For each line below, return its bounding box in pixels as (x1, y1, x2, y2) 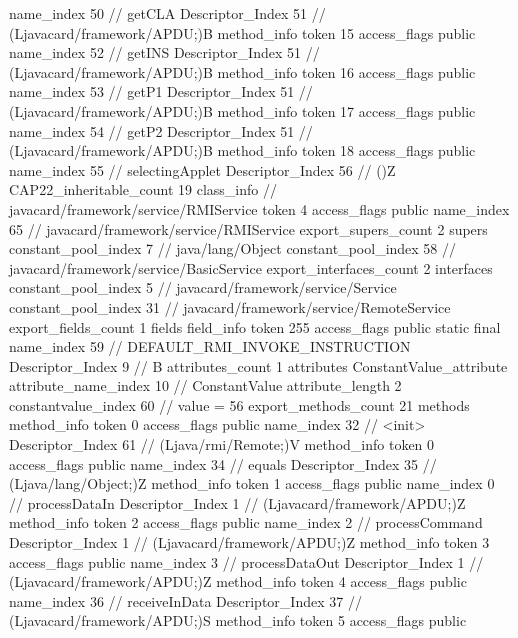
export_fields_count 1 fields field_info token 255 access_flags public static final (9, 316, 501, 337)
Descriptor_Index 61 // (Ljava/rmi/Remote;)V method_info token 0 (9, 434, 435, 455)
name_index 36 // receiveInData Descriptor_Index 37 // (9, 590, 362, 611)
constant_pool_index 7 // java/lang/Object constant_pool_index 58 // (9, 238, 457, 259)
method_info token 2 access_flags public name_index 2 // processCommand (9, 512, 483, 533)
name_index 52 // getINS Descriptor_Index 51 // (9, 42, 320, 63)
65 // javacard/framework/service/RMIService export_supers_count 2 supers (9, 218, 488, 239)
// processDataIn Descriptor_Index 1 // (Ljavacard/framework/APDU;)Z (9, 492, 466, 513)
